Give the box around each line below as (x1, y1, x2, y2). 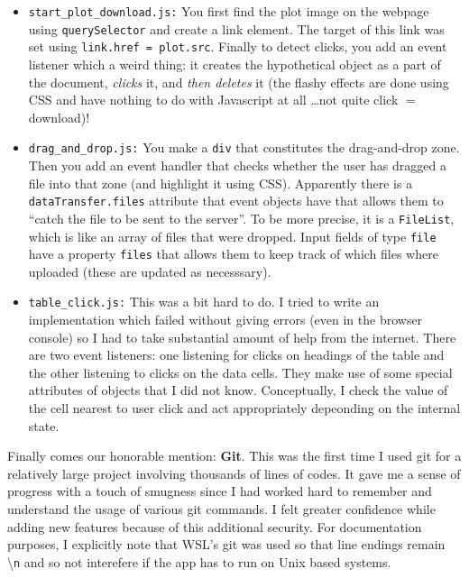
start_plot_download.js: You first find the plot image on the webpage (28, 2, 429, 20)
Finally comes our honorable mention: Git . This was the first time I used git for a (7, 446, 462, 465)
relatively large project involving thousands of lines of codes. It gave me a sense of (7, 463, 461, 482)
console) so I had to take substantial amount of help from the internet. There (28, 327, 456, 346)
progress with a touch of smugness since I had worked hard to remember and (7, 482, 432, 500)
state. (28, 416, 60, 435)
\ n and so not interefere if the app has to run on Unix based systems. (7, 552, 391, 571)
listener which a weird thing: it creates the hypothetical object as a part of (28, 54, 441, 73)
